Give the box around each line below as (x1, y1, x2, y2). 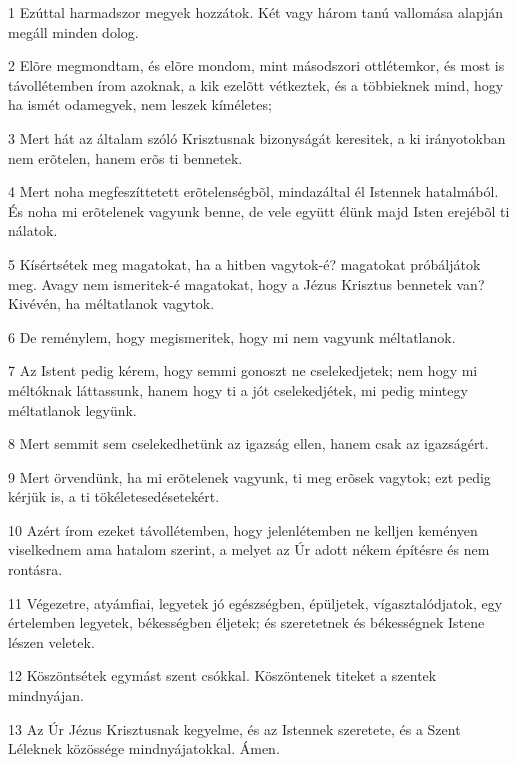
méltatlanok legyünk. (8, 399, 137, 420)
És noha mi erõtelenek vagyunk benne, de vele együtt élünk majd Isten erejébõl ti (8, 200, 510, 221)
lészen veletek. (8, 631, 95, 652)
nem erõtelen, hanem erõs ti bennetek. (8, 147, 243, 168)
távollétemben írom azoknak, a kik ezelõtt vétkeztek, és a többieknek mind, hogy (8, 74, 504, 95)
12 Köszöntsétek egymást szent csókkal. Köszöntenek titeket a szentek (8, 665, 437, 686)
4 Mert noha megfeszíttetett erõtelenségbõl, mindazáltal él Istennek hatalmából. (8, 181, 499, 202)
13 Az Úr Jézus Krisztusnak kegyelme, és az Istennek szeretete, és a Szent (8, 718, 461, 739)
